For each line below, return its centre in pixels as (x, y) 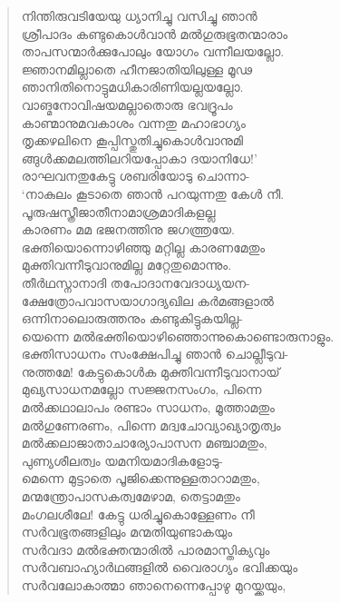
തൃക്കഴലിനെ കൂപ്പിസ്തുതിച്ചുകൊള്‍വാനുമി (132, 140)
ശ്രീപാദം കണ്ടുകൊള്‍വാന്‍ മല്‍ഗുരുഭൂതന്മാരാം (155, 33)
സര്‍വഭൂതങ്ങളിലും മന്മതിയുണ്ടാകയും (127, 532)
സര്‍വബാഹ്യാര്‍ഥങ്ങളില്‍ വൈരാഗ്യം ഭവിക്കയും (160, 567)
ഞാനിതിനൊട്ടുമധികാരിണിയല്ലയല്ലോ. (132, 87)
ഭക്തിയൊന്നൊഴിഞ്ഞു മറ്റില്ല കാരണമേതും (143, 247)
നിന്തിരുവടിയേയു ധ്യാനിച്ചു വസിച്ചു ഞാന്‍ (139, 15)
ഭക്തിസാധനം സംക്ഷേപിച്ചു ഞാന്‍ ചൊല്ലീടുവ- (155, 354)
